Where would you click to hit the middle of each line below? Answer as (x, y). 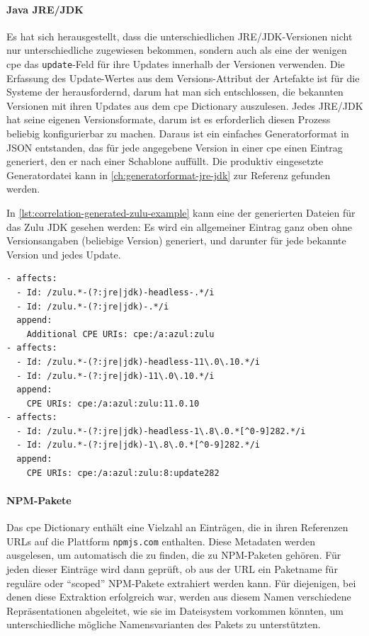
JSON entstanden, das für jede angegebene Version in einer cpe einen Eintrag (175, 147)
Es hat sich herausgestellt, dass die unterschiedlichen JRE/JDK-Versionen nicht (180, 36)
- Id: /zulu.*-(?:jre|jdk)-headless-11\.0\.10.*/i (138, 362)
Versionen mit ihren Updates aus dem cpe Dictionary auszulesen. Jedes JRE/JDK (185, 105)
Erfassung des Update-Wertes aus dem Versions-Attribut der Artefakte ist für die (183, 78)
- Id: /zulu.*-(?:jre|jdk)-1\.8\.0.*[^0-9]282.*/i (138, 445)
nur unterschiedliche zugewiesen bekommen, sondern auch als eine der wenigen (177, 50)
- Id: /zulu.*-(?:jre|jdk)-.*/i (93, 306)
